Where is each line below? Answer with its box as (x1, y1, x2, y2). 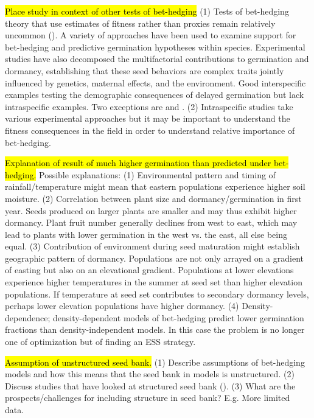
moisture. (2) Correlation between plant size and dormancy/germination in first (5, 192, 302, 204)
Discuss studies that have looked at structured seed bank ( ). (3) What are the (5, 379, 296, 392)
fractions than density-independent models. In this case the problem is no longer (5, 323, 305, 336)
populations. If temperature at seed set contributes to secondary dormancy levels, (5, 287, 309, 300)
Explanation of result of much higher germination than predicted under (5, 156, 271, 169)
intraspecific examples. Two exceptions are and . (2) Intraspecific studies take (5, 100, 293, 113)
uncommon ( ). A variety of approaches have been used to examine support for (5, 29, 296, 41)
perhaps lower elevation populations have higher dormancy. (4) (5, 299, 239, 312)
